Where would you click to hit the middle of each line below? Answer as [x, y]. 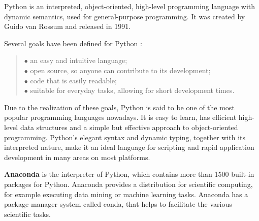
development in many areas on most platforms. [77, 157]
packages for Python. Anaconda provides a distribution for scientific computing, [128, 184]
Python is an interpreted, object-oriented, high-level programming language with [130, 6]
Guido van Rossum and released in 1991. [68, 26]
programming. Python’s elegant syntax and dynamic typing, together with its [125, 137]
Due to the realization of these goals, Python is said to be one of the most [119, 107]
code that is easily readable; [73, 80]
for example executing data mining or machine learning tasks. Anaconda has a [126, 194]
